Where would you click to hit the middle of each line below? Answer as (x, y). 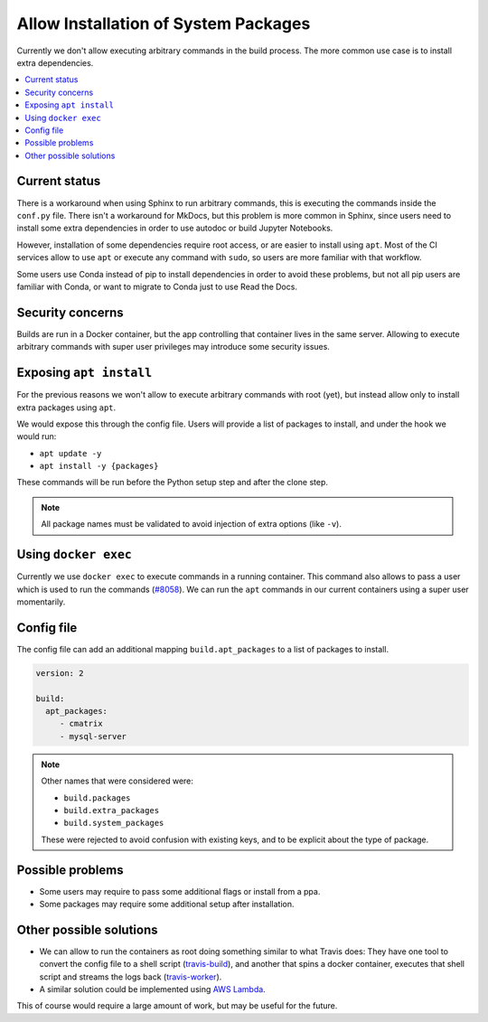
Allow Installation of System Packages (164, 23)
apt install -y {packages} (99, 466)
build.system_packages (114, 823)
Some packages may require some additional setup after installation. (167, 905)
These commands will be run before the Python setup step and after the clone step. (173, 483)
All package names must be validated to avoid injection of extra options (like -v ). (192, 524)
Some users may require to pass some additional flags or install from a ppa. (180, 891)
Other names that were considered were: (117, 781)
